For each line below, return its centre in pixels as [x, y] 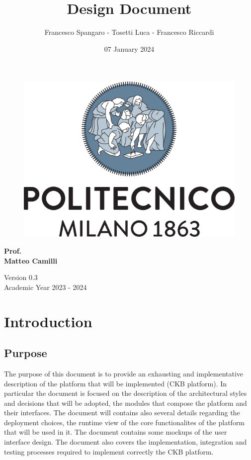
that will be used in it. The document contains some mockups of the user [116, 432]
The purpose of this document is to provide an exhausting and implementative [124, 373]
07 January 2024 [129, 48]
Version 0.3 [21, 277]
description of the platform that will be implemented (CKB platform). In [116, 383]
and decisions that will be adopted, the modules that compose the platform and [125, 403]
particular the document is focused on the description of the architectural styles [125, 393]
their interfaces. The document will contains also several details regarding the [122, 413]
